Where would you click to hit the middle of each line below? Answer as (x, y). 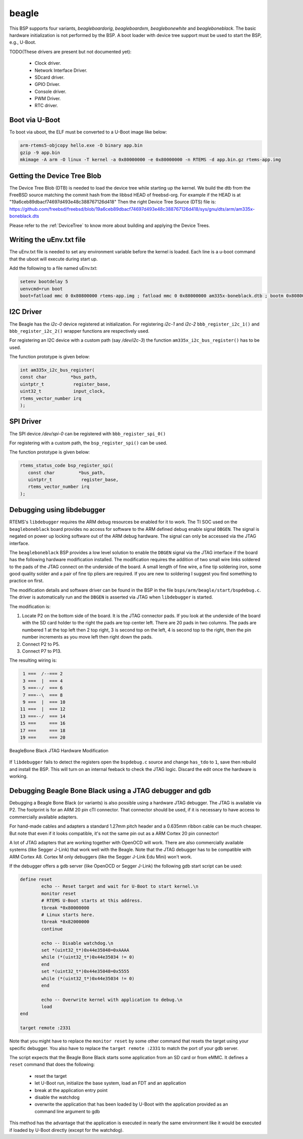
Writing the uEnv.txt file (47, 240)
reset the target (51, 1076)
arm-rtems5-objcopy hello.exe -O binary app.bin (81, 146)
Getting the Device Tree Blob (55, 176)
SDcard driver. (50, 77)
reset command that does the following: (52, 1065)
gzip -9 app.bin (40, 152)
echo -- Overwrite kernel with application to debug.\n (112, 999)
